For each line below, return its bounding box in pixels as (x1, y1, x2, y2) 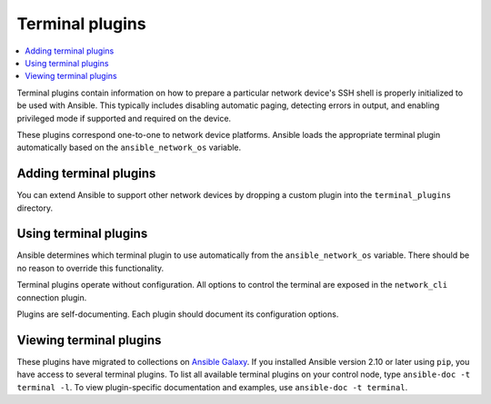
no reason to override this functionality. (16, 262, 165, 273)
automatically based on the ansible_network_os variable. (16, 142, 242, 153)
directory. (16, 202, 54, 213)
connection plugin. (16, 291, 87, 303)
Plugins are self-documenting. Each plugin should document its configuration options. (16, 309, 339, 320)
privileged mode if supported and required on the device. (16, 113, 232, 123)
